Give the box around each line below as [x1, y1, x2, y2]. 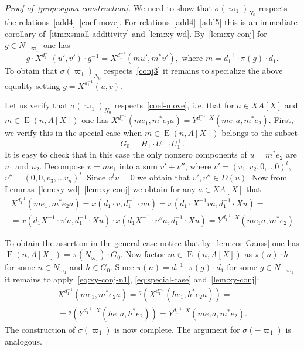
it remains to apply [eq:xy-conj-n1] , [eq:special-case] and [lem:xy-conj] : [5, 273, 259, 285]
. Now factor [120, 248, 165, 260]
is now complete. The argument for [114, 323, 240, 335]
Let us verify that [5, 99, 68, 111]
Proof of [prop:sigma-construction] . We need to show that [5, 2, 213, 13]
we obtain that [137, 171, 190, 183]
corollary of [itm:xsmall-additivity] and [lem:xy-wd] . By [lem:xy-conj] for [5, 27, 267, 39]
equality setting [5, 79, 60, 91]
